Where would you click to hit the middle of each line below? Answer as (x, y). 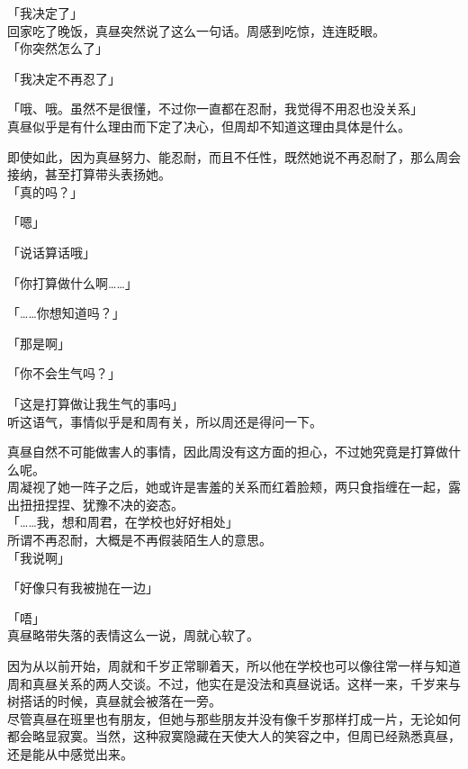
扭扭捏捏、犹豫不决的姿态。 (101, 504)
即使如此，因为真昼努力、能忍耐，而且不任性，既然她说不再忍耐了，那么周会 (234, 156)
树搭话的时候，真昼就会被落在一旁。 (114, 701)
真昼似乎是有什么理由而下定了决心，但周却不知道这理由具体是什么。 (209, 126)
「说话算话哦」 (51, 252)
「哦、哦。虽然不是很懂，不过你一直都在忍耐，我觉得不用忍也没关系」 (215, 109)
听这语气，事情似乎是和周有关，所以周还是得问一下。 (165, 421)
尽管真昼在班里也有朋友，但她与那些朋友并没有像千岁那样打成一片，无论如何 (234, 718)
